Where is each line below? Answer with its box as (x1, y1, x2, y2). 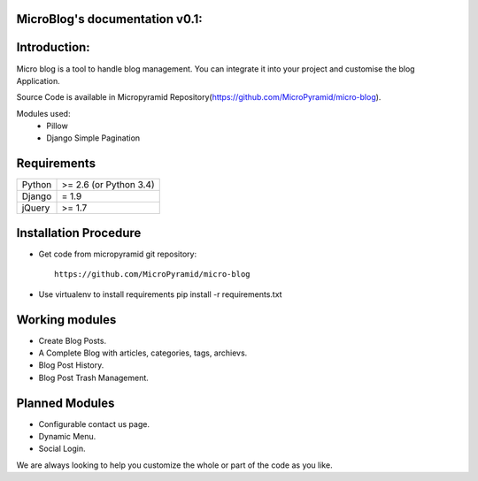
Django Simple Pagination (46, 133, 141, 143)
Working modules (16, 312, 117, 327)
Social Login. (38, 443, 86, 454)
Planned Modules (16, 395, 115, 410)
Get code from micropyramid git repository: (38, 248, 197, 259)
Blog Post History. (38, 360, 104, 370)
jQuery (21, 202, 50, 214)
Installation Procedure (16, 225, 142, 240)
